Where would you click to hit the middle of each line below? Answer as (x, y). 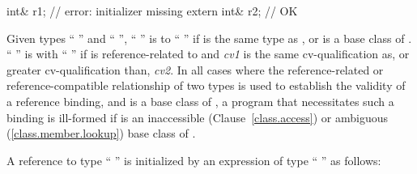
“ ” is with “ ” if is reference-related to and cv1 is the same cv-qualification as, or (208, 54)
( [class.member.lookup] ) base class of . (101, 133)
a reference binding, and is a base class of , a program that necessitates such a (200, 101)
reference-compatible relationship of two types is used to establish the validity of (206, 85)
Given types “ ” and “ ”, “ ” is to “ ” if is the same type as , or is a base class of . (209, 38)
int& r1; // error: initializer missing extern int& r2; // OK (152, 11)
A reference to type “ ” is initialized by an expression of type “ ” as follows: (194, 160)
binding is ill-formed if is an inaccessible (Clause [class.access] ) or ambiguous (197, 117)
